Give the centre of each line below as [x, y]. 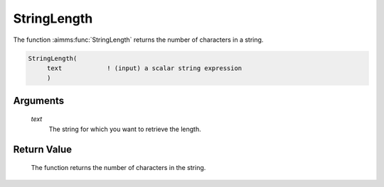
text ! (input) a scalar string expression [144, 68]
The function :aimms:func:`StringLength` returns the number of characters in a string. [138, 40]
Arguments [39, 100]
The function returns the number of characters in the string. [118, 168]
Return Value [43, 149]
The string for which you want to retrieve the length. [125, 129]
